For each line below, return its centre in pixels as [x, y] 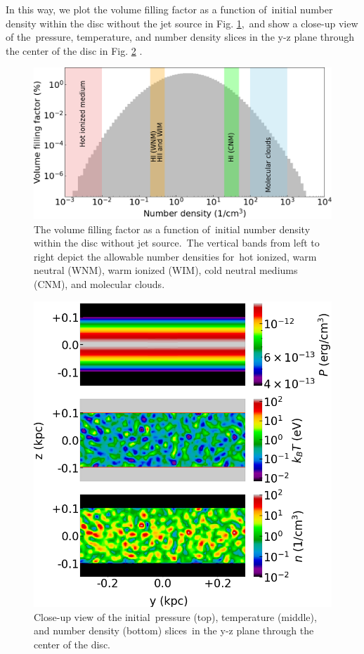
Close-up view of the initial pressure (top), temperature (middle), [175, 616]
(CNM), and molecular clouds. [99, 284]
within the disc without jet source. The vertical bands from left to [177, 243]
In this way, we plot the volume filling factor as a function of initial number [169, 9]
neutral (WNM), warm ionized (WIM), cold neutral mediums [166, 270]
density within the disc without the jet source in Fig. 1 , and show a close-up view [182, 23]
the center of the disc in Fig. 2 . [74, 50]
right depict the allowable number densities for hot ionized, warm [175, 256]
